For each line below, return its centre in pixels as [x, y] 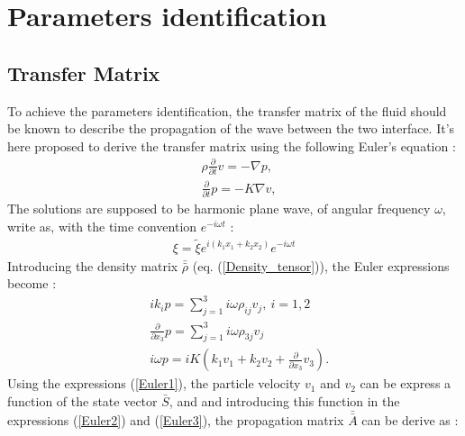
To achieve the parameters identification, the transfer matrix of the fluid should [227, 110]
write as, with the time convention [102, 226]
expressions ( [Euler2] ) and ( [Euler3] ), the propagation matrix [176, 420]
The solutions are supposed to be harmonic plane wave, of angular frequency [219, 209]
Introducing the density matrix [93, 265]
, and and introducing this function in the [284, 400]
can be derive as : [410, 420]
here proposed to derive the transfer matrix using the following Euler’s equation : [232, 145]
